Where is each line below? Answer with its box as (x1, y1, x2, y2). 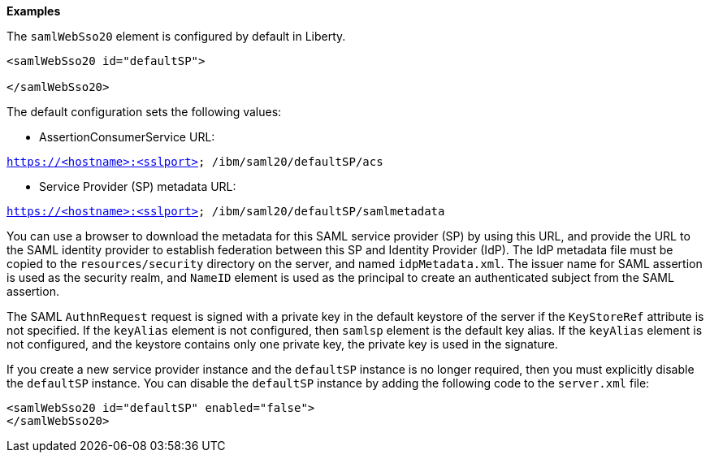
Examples (6, 4, 61, 18)
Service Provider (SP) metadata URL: (39, 180, 236, 193)
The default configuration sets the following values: (6, 105, 282, 119)
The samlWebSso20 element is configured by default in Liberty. (6, 29, 346, 43)
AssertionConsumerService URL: (39, 130, 215, 144)
